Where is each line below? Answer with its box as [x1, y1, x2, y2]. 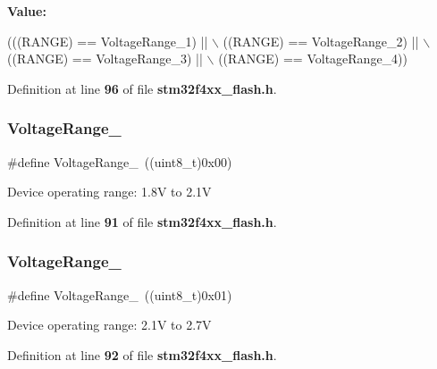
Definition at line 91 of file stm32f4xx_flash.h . [7, 212, 277, 231]
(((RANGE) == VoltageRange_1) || [7, 31, 208, 50]
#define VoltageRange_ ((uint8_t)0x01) [7, 285, 232, 304]
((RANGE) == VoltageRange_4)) [218, 49, 408, 68]
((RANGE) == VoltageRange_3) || [7, 49, 203, 68]
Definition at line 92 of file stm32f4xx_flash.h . [7, 345, 277, 364]
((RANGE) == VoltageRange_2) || [223, 31, 419, 50]
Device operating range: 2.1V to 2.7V [7, 315, 212, 334]
